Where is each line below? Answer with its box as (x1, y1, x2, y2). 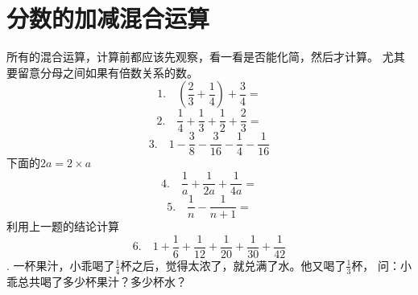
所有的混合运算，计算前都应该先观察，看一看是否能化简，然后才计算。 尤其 (6, 48, 405, 65)
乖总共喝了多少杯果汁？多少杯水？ (6, 272, 187, 289)
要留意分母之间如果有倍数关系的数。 (6, 64, 198, 80)
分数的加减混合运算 (6, 2, 210, 35)
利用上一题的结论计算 (6, 218, 119, 235)
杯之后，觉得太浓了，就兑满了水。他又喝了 (120, 256, 346, 273)
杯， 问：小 (351, 256, 412, 273)
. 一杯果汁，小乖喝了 (6, 256, 115, 273)
